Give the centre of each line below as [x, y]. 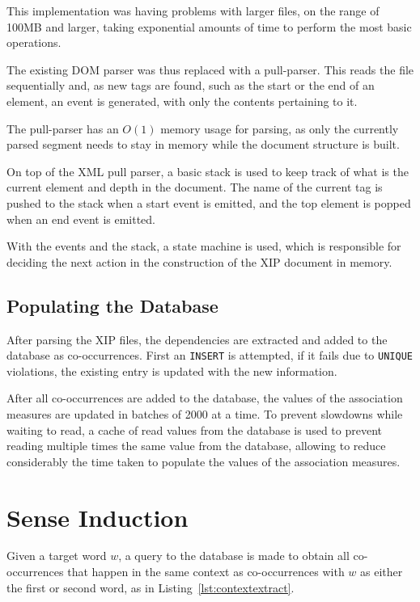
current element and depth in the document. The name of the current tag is [195, 187]
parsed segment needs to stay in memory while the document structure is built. [203, 144]
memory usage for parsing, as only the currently [280, 128]
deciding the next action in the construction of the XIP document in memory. [199, 261]
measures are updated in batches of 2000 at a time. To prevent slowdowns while [205, 413]
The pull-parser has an [63, 128]
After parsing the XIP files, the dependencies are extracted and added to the [197, 339]
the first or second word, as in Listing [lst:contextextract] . [151, 587]
